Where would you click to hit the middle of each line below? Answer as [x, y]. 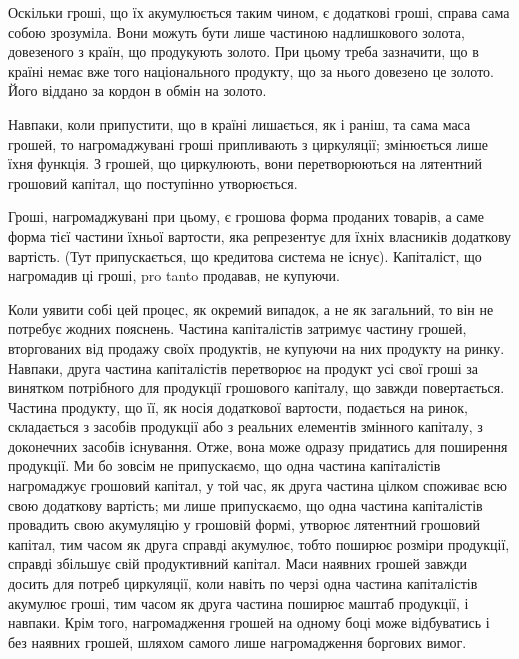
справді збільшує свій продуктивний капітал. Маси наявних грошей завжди [238, 563]
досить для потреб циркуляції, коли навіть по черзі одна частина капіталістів [243, 583]
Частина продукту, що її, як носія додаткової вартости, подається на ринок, [238, 406]
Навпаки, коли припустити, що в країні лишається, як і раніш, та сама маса [239, 123]
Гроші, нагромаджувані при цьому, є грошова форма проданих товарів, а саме [246, 216]
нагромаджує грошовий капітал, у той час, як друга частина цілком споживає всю [257, 485]
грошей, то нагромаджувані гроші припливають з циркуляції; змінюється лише [248, 143]
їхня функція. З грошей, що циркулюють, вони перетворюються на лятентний [245, 163]
